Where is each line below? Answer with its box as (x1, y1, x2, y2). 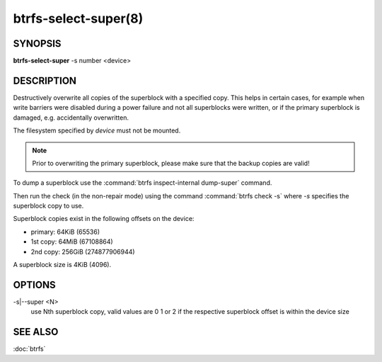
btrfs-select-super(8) (13, 11, 144, 26)
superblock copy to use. (13, 202, 84, 210)
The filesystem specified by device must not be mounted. (13, 126, 181, 135)
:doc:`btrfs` (13, 344, 46, 353)
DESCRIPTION (13, 74, 77, 86)
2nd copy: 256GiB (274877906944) (30, 247, 135, 256)
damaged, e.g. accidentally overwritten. (13, 113, 129, 122)
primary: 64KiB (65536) (30, 227, 100, 236)
